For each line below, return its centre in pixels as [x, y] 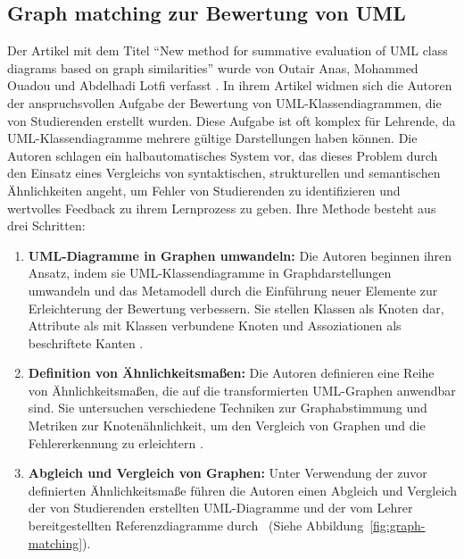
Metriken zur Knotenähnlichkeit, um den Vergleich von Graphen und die [227, 426]
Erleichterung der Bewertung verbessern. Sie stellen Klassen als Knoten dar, [236, 308]
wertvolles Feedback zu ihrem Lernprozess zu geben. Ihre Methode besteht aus [222, 208]
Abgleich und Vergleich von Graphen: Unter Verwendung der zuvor [228, 473]
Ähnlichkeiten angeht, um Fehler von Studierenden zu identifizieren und [204, 190]
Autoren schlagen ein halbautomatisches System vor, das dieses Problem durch [223, 155]
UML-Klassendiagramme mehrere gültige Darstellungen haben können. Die [212, 138]
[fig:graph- [398, 526]
